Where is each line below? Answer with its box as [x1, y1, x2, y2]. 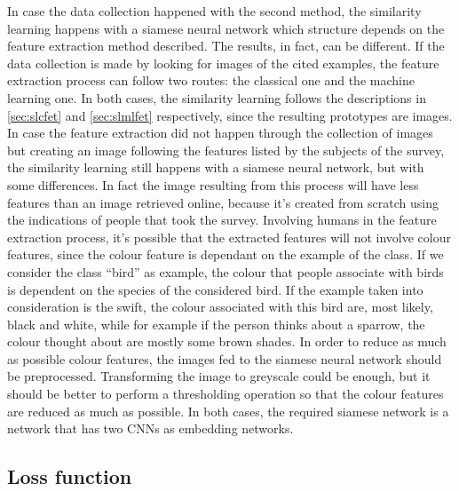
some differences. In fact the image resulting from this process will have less [7, 175, 419, 194]
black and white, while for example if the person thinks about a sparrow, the [7, 314, 425, 333]
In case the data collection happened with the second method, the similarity [7, 2, 422, 20]
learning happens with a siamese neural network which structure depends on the [7, 19, 445, 37]
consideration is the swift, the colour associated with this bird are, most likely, [7, 297, 433, 316]
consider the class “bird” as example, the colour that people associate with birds [7, 262, 444, 281]
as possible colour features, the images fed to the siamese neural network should [7, 349, 442, 368]
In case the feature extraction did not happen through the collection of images [7, 123, 433, 142]
